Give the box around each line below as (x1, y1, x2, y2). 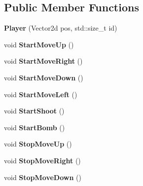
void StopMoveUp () (4, 139, 72, 149)
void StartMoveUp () (4, 39, 74, 49)
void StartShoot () (4, 106, 65, 116)
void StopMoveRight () (4, 155, 81, 165)
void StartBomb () (4, 122, 65, 132)
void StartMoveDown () (4, 72, 83, 82)
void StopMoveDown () (4, 172, 81, 182)
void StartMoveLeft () (4, 89, 77, 99)
